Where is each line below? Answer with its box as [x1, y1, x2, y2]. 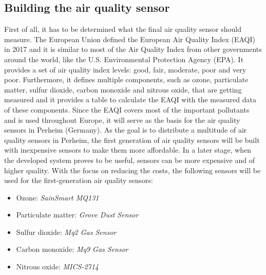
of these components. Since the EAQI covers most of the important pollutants [4, 104, 250, 115]
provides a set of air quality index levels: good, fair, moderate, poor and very [4, 64, 246, 75]
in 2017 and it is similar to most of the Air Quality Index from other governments [4, 44, 262, 54]
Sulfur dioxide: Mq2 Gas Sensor [16, 226, 117, 237]
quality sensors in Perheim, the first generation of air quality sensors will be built [4, 134, 260, 145]
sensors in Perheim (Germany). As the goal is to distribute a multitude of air [4, 124, 247, 135]
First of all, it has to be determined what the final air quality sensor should [4, 24, 241, 34]
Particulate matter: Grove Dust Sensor [16, 209, 139, 220]
